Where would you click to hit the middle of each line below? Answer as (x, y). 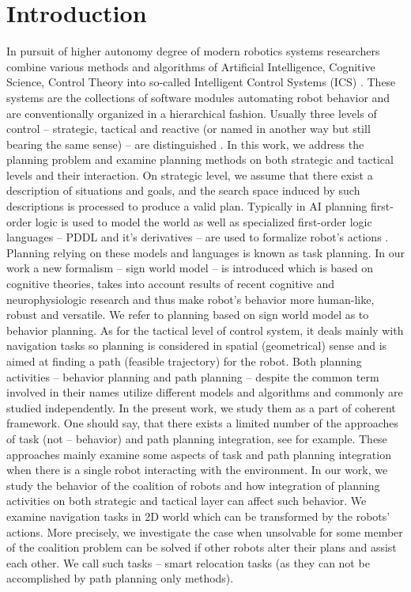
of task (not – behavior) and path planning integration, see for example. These (197, 438)
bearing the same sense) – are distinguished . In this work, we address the (185, 144)
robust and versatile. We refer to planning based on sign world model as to (188, 315)
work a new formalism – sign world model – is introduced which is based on (190, 268)
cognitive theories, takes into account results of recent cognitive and (170, 284)
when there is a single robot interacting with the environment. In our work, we (197, 470)
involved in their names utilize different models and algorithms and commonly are (205, 392)
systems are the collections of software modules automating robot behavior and (198, 97)
